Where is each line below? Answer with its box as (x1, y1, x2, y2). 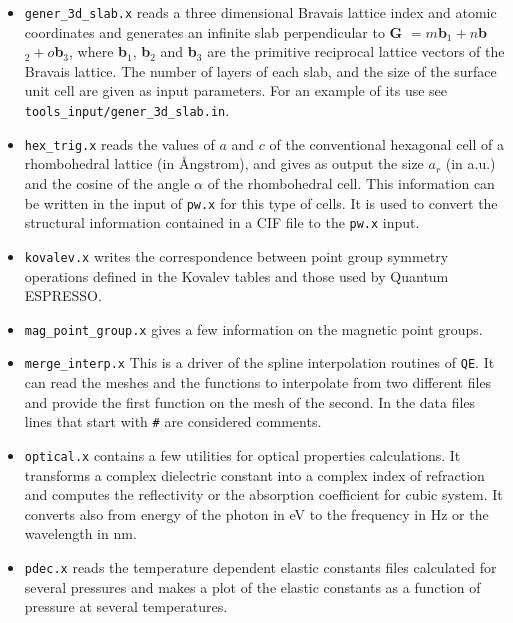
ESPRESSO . (24, 285, 102, 306)
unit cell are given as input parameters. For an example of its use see (24, 80, 448, 101)
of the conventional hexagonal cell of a (269, 133, 504, 154)
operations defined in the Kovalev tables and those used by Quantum (24, 265, 449, 286)
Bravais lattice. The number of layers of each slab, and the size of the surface (24, 60, 497, 81)
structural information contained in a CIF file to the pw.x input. (24, 212, 420, 233)
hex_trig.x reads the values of (24, 133, 215, 154)
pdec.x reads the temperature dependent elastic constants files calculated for (24, 556, 497, 577)
